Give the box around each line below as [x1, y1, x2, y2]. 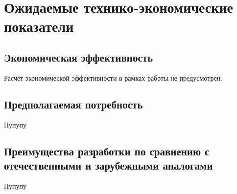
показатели [4, 16, 74, 36]
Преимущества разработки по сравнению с [4, 143, 210, 158]
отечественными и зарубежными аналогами [4, 157, 213, 172]
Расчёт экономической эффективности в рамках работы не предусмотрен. [4, 72, 223, 83]
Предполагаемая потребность [4, 96, 143, 111]
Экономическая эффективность [4, 49, 153, 65]
